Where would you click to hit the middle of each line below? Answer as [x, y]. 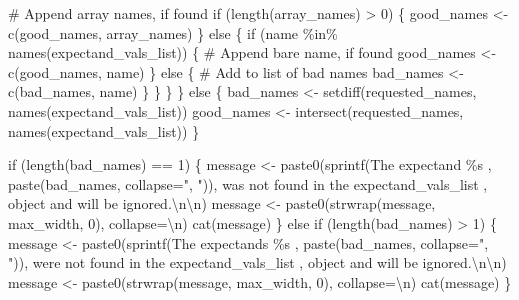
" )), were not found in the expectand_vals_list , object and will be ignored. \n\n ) [257, 262]
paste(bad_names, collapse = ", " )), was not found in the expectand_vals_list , [248, 183]
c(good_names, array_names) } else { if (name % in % [173, 32]
